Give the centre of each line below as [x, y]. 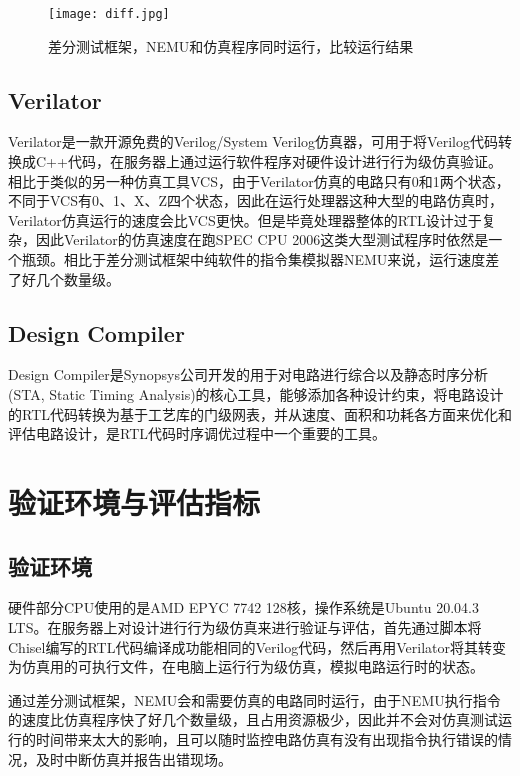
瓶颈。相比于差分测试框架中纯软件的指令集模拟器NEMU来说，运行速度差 [260, 259]
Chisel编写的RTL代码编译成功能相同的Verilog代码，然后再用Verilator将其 [243, 646]
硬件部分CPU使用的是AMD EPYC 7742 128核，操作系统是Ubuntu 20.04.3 [243, 607]
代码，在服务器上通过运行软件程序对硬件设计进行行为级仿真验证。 [284, 161]
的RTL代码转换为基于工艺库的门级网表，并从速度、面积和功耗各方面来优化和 [260, 413]
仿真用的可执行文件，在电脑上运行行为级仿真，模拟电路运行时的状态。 [252, 666]
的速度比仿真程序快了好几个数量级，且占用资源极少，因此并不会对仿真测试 [253, 719]
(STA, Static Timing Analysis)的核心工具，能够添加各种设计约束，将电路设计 [256, 394]
